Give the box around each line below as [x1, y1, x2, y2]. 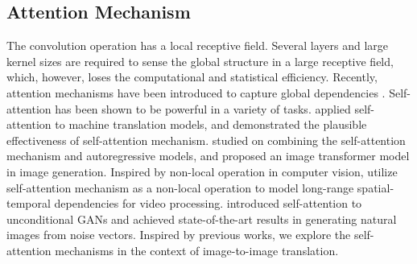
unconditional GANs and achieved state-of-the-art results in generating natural [6, 210, 397, 227]
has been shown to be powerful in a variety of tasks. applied [55, 100, 351, 117]
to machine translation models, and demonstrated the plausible [55, 116, 367, 133]
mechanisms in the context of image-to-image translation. [55, 241, 339, 258]
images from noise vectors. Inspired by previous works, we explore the [6, 226, 351, 243]
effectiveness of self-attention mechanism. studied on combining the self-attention [6, 131, 406, 148]
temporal [6, 195, 51, 212]
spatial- [357, 179, 394, 196]
